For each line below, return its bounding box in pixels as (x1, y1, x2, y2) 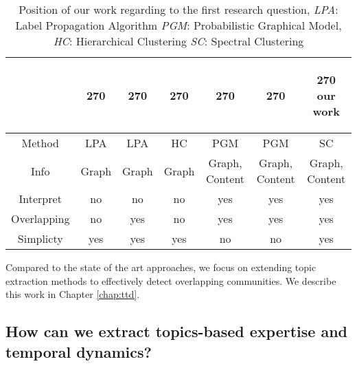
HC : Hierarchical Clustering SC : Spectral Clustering (53, 33, 304, 49)
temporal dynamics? (5, 341, 152, 362)
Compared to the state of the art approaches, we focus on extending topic (5, 260, 316, 274)
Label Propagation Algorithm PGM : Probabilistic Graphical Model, (15, 17, 342, 33)
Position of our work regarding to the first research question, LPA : (19, 1, 338, 17)
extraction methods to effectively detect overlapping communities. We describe (5, 273, 336, 288)
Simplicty (17, 230, 63, 246)
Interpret (19, 191, 62, 206)
